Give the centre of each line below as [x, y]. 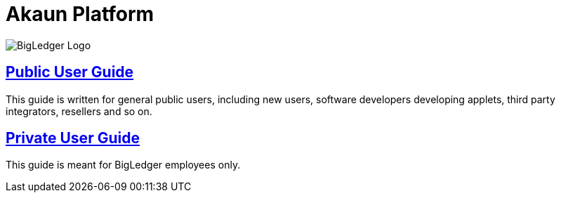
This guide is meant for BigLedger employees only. [123, 165]
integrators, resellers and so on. [79, 111]
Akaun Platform [80, 14]
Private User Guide [73, 138]
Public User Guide [70, 72]
